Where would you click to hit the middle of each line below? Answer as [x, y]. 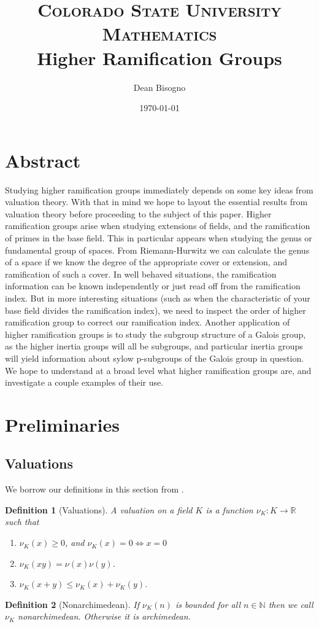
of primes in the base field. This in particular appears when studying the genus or [159, 238]
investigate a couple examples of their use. [84, 382]
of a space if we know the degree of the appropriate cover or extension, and [146, 262]
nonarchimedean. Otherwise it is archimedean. [104, 616]
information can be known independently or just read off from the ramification [153, 286]
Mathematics [159, 33]
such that [22, 522]
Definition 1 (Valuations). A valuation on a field [99, 509]
